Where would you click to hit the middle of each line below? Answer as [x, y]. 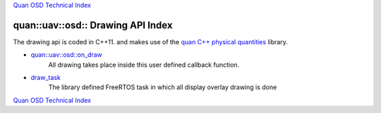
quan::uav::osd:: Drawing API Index [93, 25]
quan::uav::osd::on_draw [66, 55]
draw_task [46, 78]
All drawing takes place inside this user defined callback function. [144, 65]
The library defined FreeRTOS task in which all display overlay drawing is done [163, 87]
